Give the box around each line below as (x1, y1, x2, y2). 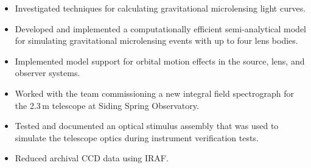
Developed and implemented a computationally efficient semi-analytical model (15, 22, 306, 35)
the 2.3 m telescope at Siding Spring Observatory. (15, 99, 199, 111)
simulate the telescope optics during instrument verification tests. (15, 131, 259, 144)
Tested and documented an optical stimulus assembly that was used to (15, 119, 279, 132)
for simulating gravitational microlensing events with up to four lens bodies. (15, 34, 298, 47)
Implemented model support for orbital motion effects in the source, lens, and (15, 54, 305, 67)
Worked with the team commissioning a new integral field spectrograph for (15, 86, 294, 99)
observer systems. (15, 66, 80, 79)
